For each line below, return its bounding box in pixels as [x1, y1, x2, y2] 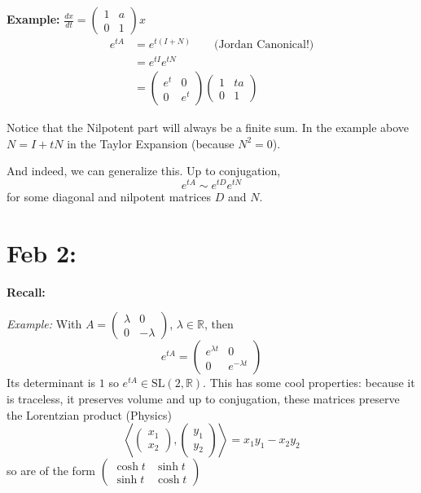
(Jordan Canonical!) [213, 39, 314, 51]
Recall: [7, 283, 46, 300]
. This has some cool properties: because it [203, 374, 415, 391]
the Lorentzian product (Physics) [7, 406, 172, 423]
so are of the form [7, 462, 96, 479]
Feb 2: [7, 235, 77, 269]
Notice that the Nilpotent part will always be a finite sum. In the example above [7, 119, 410, 136]
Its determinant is [7, 374, 96, 391]
